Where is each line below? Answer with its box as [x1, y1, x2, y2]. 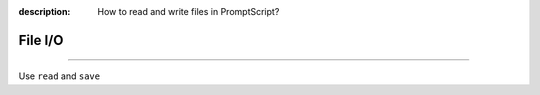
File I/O [18, 31, 64, 49]
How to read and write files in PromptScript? [97, 6, 280, 17]
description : [18, 6, 71, 17]
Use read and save [18, 70, 100, 82]
